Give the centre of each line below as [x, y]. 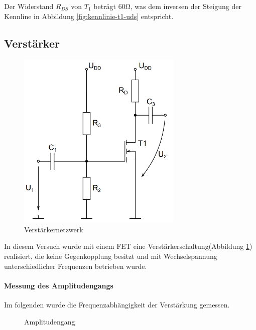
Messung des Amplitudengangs [59, 285]
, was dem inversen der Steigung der [186, 6]
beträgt [105, 6]
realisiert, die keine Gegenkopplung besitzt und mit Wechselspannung [111, 256]
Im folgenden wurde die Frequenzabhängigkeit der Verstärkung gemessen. [117, 304]
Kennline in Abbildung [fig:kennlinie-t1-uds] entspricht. [89, 16]
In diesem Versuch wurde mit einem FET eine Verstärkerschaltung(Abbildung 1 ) [128, 246]
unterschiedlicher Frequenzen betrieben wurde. [76, 266]
